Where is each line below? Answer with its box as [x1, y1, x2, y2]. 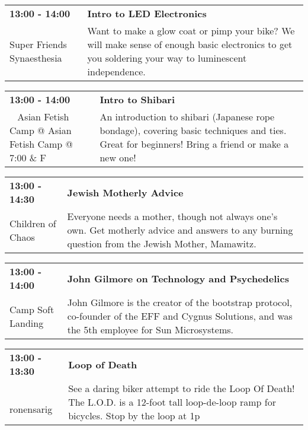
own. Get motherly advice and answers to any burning [67, 223, 293, 237]
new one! [100, 151, 136, 164]
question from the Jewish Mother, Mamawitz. [67, 237, 256, 250]
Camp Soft [9, 302, 54, 316]
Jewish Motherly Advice [67, 185, 184, 199]
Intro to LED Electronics [87, 7, 207, 20]
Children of [9, 216, 56, 230]
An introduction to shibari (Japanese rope [100, 110, 275, 123]
